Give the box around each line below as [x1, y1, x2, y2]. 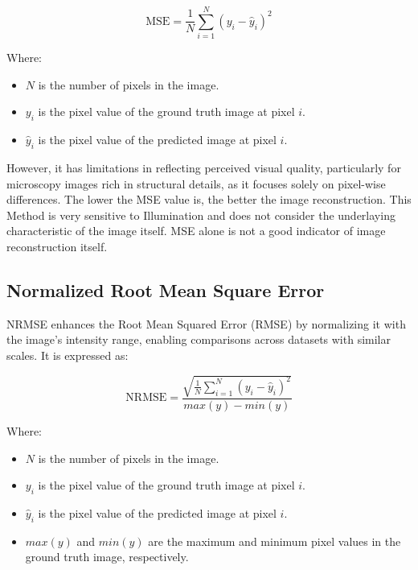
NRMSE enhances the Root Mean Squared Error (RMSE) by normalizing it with [6, 315, 406, 332]
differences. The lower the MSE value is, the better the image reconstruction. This [6, 191, 412, 208]
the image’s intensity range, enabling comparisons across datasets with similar [6, 331, 391, 348]
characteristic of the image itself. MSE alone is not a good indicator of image [6, 222, 386, 239]
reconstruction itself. [6, 237, 108, 254]
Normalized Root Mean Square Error [6, 277, 325, 302]
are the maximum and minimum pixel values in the [148, 532, 401, 549]
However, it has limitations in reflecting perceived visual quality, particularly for [6, 159, 401, 176]
